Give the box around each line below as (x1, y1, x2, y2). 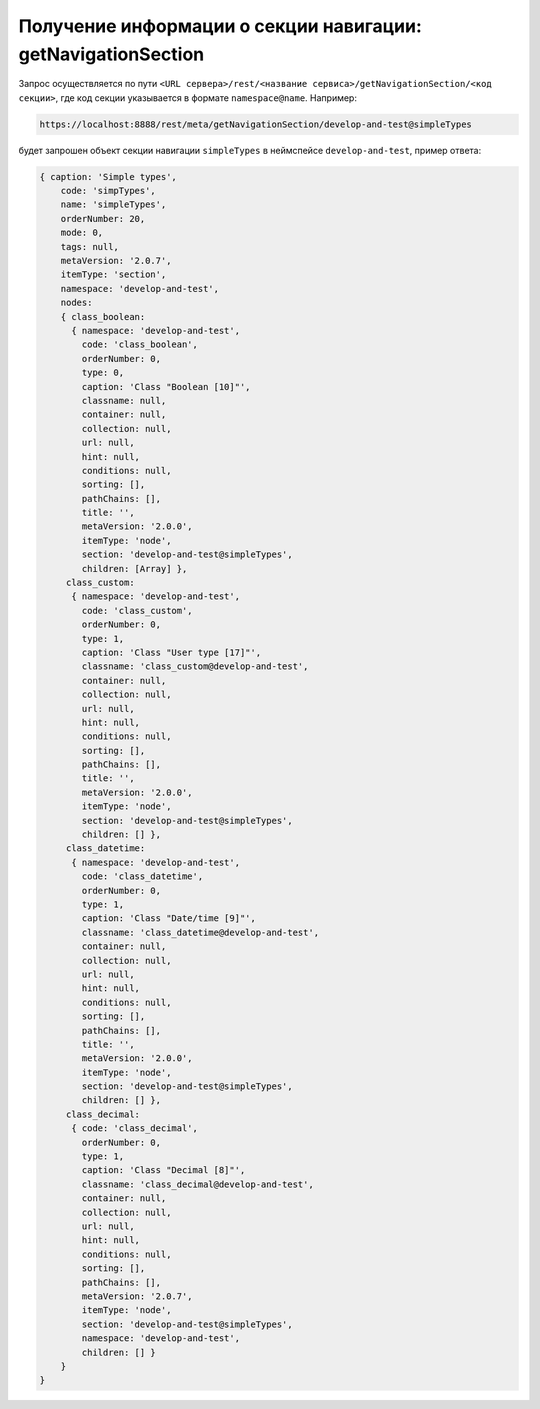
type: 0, (81, 367, 125, 379)
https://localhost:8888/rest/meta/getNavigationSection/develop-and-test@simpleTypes (39, 118, 472, 130)
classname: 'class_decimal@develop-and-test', (81, 1178, 314, 1190)
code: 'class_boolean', (81, 339, 199, 350)
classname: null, (81, 395, 167, 406)
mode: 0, (60, 227, 104, 239)
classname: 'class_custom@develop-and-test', (81, 661, 309, 672)
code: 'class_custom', (81, 605, 194, 616)
